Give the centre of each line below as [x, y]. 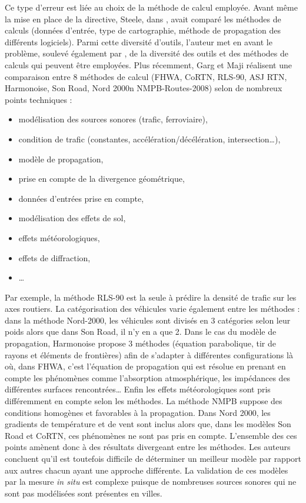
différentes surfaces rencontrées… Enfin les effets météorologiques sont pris [138, 389]
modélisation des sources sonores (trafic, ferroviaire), [113, 119]
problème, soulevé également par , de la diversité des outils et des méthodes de [147, 53]
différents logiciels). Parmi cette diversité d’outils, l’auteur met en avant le [139, 41]
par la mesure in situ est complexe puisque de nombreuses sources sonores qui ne [151, 482]
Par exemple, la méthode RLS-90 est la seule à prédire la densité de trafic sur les [151, 297]
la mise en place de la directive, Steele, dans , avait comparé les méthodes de [143, 19]
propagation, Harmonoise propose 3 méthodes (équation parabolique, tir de [140, 343]
